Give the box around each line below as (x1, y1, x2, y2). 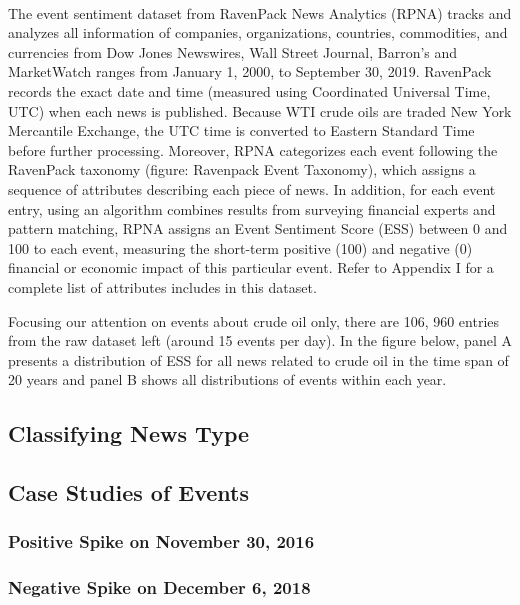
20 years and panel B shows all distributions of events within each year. (8, 369, 447, 390)
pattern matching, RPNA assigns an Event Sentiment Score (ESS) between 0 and (8, 218, 508, 239)
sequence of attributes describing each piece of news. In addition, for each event (8, 178, 496, 199)
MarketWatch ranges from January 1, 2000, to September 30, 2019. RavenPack (8, 61, 492, 82)
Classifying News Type (8, 418, 250, 449)
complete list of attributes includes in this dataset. (8, 276, 317, 297)
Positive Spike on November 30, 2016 (8, 529, 315, 554)
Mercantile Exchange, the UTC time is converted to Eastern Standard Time (8, 120, 475, 141)
